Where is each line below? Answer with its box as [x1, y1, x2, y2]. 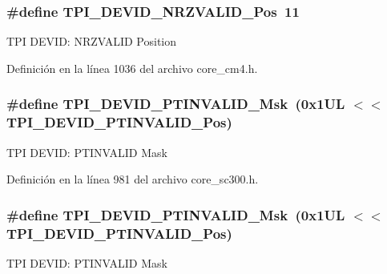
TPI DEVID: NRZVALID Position [6, 33, 177, 50]
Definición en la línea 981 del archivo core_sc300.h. [6, 171, 259, 187]
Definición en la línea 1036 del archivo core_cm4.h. [6, 59, 258, 76]
